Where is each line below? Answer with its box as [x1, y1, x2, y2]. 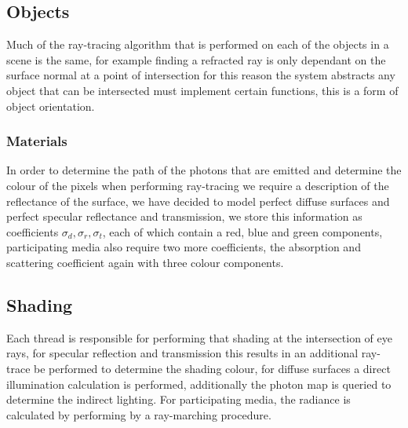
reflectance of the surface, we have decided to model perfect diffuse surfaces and [6, 192, 390, 209]
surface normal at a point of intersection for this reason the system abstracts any [6, 67, 395, 83]
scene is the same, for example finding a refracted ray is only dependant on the [6, 51, 386, 68]
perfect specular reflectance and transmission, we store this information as [6, 208, 362, 225]
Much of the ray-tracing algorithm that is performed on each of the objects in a [6, 36, 389, 53]
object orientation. [6, 97, 95, 114]
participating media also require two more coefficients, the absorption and [6, 239, 361, 255]
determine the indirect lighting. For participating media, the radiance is [6, 391, 351, 408]
